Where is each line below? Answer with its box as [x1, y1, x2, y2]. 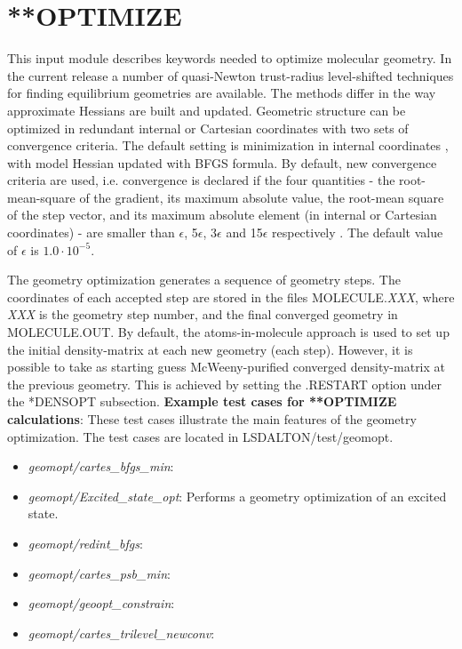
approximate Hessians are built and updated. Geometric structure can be [7, 100, 406, 119]
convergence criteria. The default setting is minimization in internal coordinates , [7, 136, 449, 155]
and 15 [226, 223, 263, 242]
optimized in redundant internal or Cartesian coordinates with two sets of [7, 118, 409, 137]
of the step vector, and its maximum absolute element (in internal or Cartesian [7, 205, 437, 224]
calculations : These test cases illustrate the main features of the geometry [7, 410, 417, 428]
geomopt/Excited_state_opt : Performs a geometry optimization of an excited [28, 486, 447, 505]
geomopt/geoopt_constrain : [28, 594, 175, 613]
